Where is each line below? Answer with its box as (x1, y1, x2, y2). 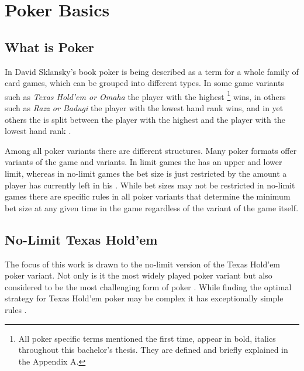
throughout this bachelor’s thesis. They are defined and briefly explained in (18, 343, 288, 356)
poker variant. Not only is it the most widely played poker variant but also (5, 269, 272, 281)
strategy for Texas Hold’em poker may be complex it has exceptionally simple (5, 292, 284, 304)
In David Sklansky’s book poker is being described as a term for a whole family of (5, 65, 299, 77)
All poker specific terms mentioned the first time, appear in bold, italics (18, 332, 276, 344)
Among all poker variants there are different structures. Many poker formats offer (5, 144, 297, 156)
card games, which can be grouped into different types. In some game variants (5, 77, 284, 89)
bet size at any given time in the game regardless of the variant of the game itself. (5, 201, 299, 214)
